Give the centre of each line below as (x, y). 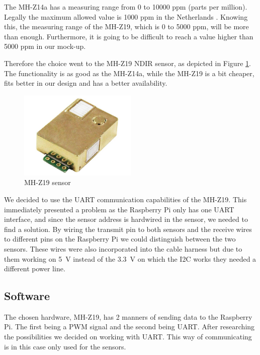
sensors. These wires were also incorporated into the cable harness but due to (123, 248)
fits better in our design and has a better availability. (86, 83)
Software (27, 296)
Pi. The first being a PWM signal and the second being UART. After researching (129, 327)
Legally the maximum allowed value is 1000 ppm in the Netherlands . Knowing (126, 16)
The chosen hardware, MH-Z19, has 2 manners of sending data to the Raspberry (128, 316)
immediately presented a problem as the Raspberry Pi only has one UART (119, 209)
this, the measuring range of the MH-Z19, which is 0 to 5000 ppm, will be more (126, 26)
